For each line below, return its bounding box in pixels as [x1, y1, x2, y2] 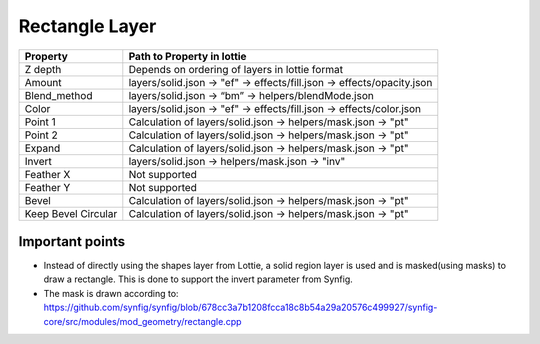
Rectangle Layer [18, 15, 157, 37]
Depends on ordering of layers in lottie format [128, 62, 344, 76]
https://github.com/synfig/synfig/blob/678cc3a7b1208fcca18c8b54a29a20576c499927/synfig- [43, 301, 438, 314]
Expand [24, 141, 61, 155]
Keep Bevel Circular [24, 206, 118, 220]
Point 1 [24, 115, 57, 129]
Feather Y [24, 180, 71, 194]
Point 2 [24, 128, 59, 142]
